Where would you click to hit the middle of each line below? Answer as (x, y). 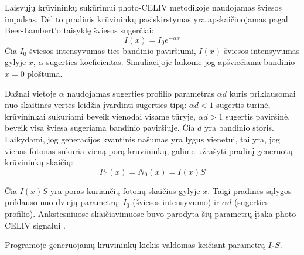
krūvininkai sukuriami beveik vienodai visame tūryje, (100, 116)
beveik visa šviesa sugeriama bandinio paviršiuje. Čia (100, 127)
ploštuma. (45, 73)
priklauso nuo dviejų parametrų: (63, 202)
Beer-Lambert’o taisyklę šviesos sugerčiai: (79, 30)
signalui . (49, 225)
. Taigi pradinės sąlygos (250, 190)
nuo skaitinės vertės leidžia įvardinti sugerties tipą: (96, 105)
